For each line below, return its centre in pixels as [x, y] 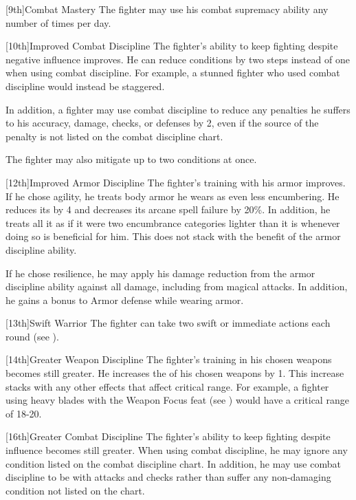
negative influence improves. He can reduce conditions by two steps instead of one [178, 59]
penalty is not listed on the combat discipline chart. [114, 136]
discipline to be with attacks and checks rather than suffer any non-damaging [168, 477]
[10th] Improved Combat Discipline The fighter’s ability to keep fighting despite [172, 46]
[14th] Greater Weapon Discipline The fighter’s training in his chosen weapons [169, 359]
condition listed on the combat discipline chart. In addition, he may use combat [173, 463]
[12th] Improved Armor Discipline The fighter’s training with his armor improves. [176, 182]
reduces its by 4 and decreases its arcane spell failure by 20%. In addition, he [168, 209]
